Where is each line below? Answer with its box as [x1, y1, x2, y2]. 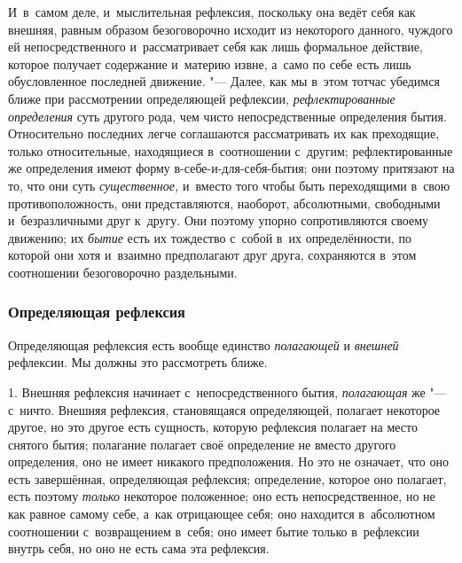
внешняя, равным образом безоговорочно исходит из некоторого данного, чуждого [8, 20, 453, 38]
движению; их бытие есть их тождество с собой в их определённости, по [8, 228, 411, 246]
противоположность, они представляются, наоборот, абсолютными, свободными [8, 193, 441, 212]
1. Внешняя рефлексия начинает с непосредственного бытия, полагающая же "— [8, 382, 447, 401]
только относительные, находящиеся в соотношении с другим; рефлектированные [8, 141, 453, 160]
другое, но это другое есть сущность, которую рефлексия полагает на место [8, 418, 419, 436]
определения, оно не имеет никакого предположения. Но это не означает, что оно [8, 452, 450, 471]
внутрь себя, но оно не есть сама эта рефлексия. [8, 539, 270, 558]
